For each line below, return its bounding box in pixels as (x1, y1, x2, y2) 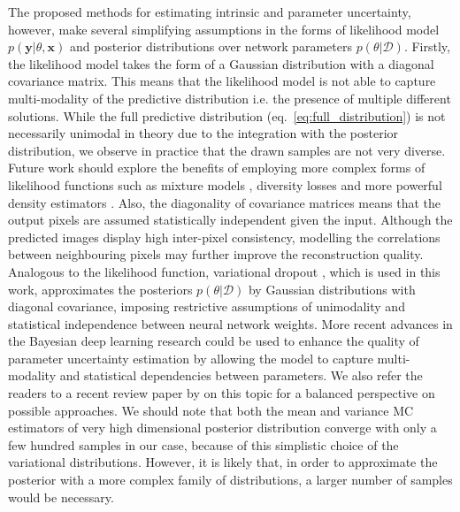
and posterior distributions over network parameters (69, 37, 352, 56)
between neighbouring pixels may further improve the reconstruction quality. (8, 245, 424, 264)
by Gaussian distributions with (248, 279, 416, 298)
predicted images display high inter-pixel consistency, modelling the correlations (8, 227, 441, 246)
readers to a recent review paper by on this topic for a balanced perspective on (8, 384, 435, 402)
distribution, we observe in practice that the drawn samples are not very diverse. (8, 141, 446, 159)
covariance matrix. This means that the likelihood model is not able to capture (8, 72, 436, 90)
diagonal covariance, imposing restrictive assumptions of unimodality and (8, 297, 405, 316)
